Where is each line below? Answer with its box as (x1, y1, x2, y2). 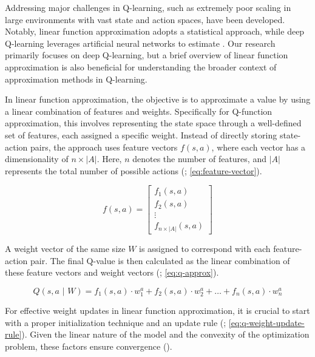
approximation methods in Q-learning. (5, 72, 147, 85)
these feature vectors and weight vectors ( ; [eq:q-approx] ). (5, 266, 219, 279)
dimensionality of (5, 152, 69, 165)
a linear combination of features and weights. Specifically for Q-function (5, 104, 273, 117)
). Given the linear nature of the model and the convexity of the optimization (21, 328, 310, 341)
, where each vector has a (211, 140, 306, 153)
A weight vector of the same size (5, 242, 126, 254)
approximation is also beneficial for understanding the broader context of (5, 60, 277, 73)
